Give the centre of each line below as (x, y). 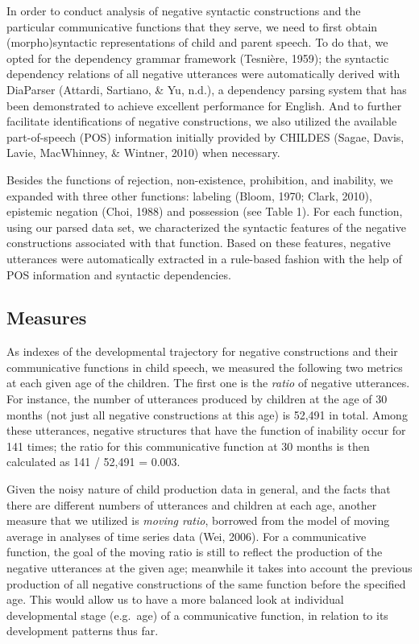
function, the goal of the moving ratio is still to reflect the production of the (195, 552)
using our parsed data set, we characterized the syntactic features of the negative (206, 227)
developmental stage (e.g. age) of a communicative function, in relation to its (197, 615)
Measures (47, 318)
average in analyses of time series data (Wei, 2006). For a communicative (187, 536)
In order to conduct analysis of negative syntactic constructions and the (184, 10)
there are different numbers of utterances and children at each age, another (192, 504)
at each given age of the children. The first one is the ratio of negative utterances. (208, 383)
